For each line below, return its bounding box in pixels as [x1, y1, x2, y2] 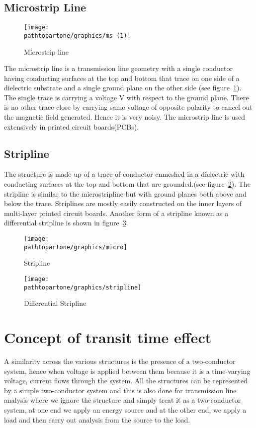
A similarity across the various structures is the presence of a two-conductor [4, 356, 236, 366]
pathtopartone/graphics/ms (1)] [24, 32, 131, 39]
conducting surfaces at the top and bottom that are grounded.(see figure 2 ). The [4, 179, 251, 189]
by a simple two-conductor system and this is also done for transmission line [4, 385, 237, 395]
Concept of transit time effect [4, 327, 212, 348]
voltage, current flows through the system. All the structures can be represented [4, 375, 248, 386]
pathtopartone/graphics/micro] [24, 243, 127, 251]
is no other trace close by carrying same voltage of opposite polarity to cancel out [4, 102, 253, 112]
